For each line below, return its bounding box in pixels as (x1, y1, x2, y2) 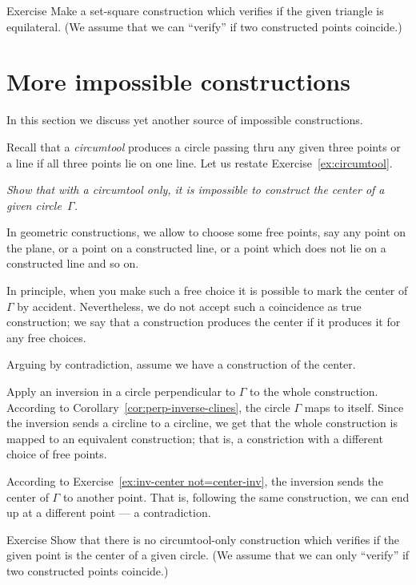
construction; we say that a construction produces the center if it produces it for (6, 313, 401, 330)
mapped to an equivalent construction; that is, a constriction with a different (6, 430, 383, 446)
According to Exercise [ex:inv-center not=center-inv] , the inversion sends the (6, 473, 383, 489)
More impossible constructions (6, 65, 350, 98)
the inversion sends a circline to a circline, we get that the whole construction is (6, 414, 398, 431)
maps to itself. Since (304, 398, 404, 415)
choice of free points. (6, 446, 107, 462)
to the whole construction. (250, 383, 378, 400)
